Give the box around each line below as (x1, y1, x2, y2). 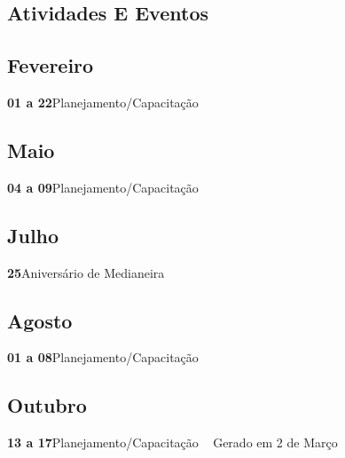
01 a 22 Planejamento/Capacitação (7, 92, 199, 111)
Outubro (7, 391, 87, 419)
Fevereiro (7, 51, 94, 79)
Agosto (7, 306, 73, 334)
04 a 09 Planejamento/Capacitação (7, 178, 199, 196)
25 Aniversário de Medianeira (7, 263, 165, 281)
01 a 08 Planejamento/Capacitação (7, 348, 199, 367)
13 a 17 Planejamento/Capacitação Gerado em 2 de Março (7, 433, 338, 452)
